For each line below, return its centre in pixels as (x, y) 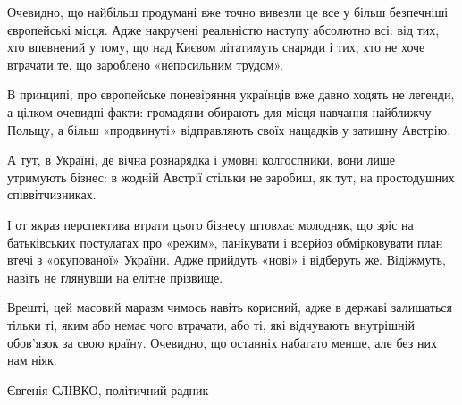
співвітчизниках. (52, 194)
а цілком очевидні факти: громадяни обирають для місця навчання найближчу (219, 111)
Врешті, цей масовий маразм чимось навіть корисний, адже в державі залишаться (230, 307)
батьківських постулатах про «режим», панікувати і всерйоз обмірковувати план (225, 242)
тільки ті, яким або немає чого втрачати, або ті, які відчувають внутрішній (211, 324)
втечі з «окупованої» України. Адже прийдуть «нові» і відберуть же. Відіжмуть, (227, 260)
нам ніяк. (32, 360)
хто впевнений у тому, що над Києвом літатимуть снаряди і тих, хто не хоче (216, 47)
